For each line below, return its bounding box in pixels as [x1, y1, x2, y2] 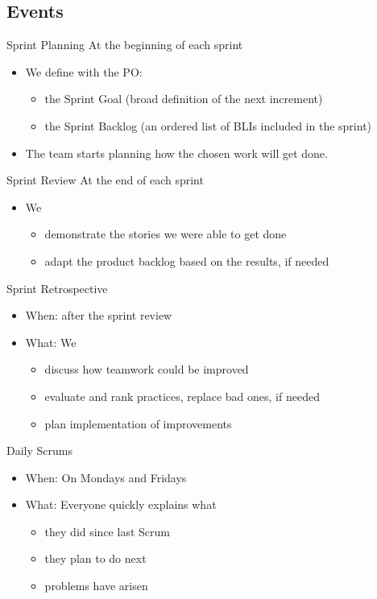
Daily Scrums [6, 442, 72, 459]
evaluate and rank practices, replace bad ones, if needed [44, 387, 320, 404]
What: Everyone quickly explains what [25, 496, 217, 513]
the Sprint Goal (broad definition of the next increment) [44, 90, 323, 107]
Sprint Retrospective [6, 279, 108, 296]
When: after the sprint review [25, 307, 172, 324]
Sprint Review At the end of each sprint [6, 171, 204, 188]
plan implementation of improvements [44, 415, 232, 432]
